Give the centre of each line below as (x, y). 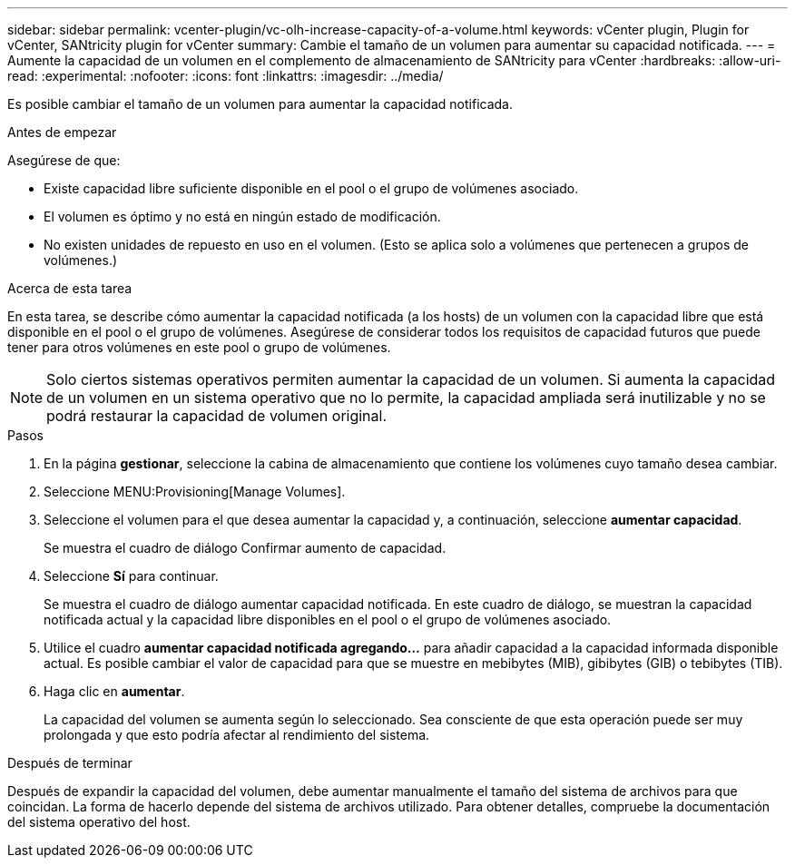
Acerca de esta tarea (70, 288)
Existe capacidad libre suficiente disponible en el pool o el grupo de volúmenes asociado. (311, 188)
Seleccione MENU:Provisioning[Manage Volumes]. (195, 491)
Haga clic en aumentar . (114, 691)
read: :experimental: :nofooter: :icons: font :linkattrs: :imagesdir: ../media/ (226, 76)
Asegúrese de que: (64, 160)
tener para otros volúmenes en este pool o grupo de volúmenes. (199, 347)
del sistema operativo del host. (99, 822)
